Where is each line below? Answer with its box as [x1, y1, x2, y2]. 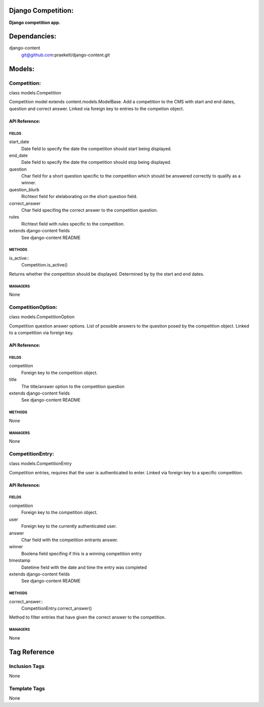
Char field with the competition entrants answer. [21, 537, 118, 543]
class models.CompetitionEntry [9, 461, 72, 466]
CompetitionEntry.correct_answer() [21, 605, 92, 611]
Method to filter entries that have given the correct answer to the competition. [9, 614, 166, 620]
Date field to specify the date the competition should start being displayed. [21, 146, 172, 152]
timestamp [9, 557, 31, 563]
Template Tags [9, 685, 45, 692]
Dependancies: [9, 32, 57, 41]
